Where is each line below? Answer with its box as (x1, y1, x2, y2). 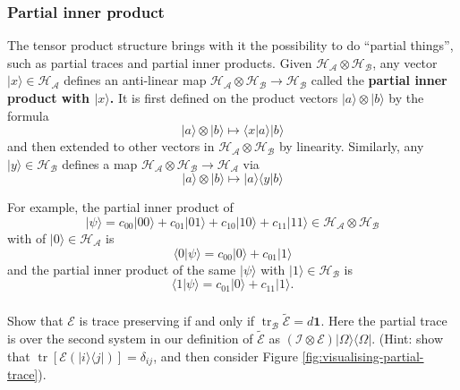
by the (388, 89, 424, 106)
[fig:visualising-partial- (302, 346, 424, 365)
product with (7, 89, 90, 106)
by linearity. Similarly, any (278, 137, 424, 156)
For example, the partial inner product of (7, 198, 234, 216)
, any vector (372, 53, 438, 72)
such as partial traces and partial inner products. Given (7, 53, 312, 72)
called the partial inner (311, 71, 447, 89)
